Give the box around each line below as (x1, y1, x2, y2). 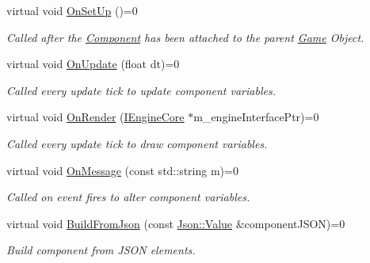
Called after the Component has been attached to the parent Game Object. (6, 29, 364, 45)
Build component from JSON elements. (6, 242, 196, 258)
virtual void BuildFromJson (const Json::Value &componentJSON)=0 (6, 215, 345, 231)
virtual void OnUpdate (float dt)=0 (6, 55, 180, 72)
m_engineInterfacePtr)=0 (193, 109, 319, 125)
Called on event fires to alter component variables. (6, 189, 250, 205)
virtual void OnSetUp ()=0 (6, 2, 138, 18)
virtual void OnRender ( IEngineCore (6, 109, 185, 125)
